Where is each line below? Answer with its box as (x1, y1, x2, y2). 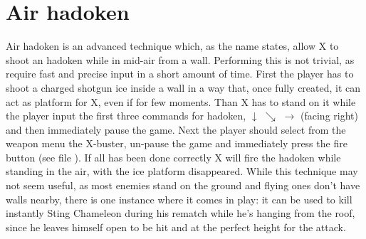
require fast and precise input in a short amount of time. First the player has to (6, 66, 354, 81)
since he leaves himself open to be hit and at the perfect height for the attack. (6, 219, 346, 234)
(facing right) (300, 108, 358, 123)
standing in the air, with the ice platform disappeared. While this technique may (6, 164, 358, 179)
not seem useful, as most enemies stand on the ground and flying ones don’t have (6, 178, 360, 193)
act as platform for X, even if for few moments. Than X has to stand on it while (6, 94, 356, 109)
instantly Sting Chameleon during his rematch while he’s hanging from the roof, (6, 206, 355, 221)
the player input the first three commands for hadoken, (6, 108, 246, 123)
